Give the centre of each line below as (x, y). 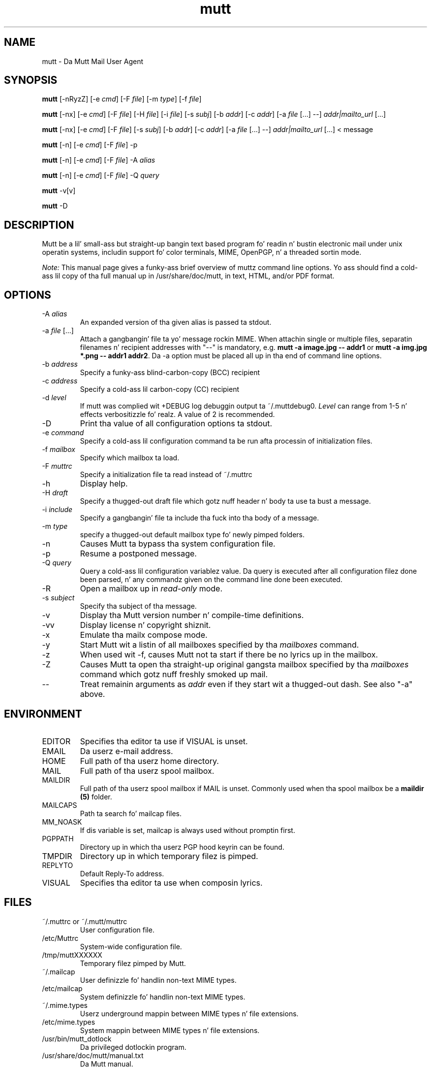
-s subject (58, 598)
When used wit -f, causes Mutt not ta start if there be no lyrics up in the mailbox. (229, 655)
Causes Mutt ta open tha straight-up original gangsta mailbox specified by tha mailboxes (244, 665)
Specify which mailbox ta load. (130, 458)
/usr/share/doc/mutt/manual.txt (93, 1055)
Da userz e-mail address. (126, 751)
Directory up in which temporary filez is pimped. (169, 856)
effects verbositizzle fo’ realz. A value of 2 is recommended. (177, 415)
